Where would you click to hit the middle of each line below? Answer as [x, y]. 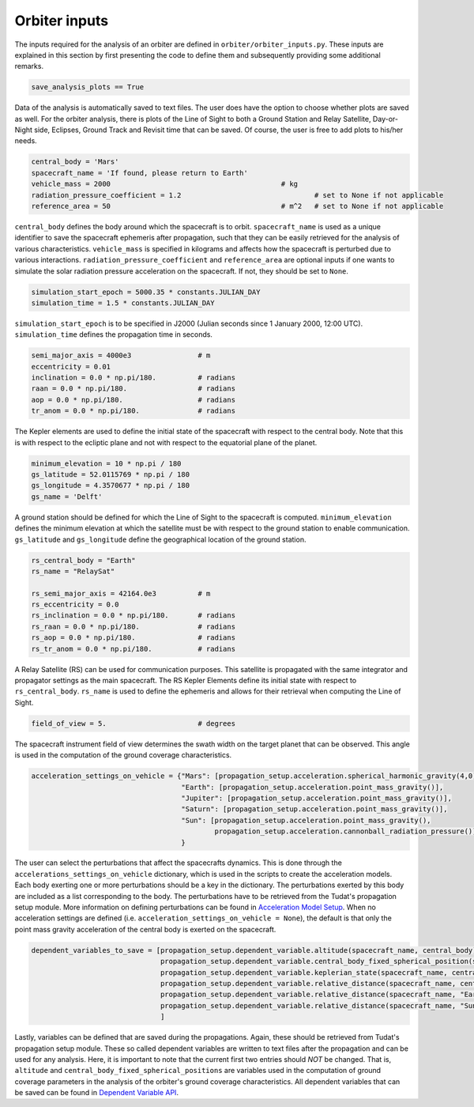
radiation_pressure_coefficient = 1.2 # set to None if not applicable [237, 195]
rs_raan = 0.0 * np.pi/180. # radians [134, 626]
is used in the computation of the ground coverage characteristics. [123, 755]
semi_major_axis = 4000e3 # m [121, 355]
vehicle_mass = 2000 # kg [165, 184]
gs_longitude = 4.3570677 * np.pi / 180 [110, 485]
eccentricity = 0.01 [71, 366]
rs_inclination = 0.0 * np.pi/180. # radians [134, 616]
